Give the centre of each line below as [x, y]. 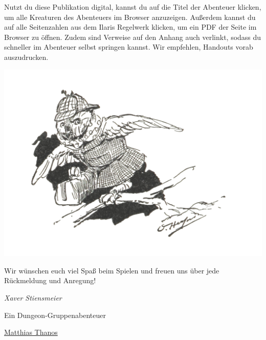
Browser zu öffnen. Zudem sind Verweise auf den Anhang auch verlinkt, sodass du [133, 37]
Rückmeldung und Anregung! [50, 280]
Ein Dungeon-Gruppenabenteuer [55, 315]
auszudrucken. [26, 57]
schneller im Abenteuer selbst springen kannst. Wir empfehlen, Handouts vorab [129, 47]
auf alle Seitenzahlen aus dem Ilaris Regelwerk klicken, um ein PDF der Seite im [130, 27]
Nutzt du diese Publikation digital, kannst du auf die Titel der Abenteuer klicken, [133, 7]
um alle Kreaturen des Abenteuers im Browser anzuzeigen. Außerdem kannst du [130, 17]
